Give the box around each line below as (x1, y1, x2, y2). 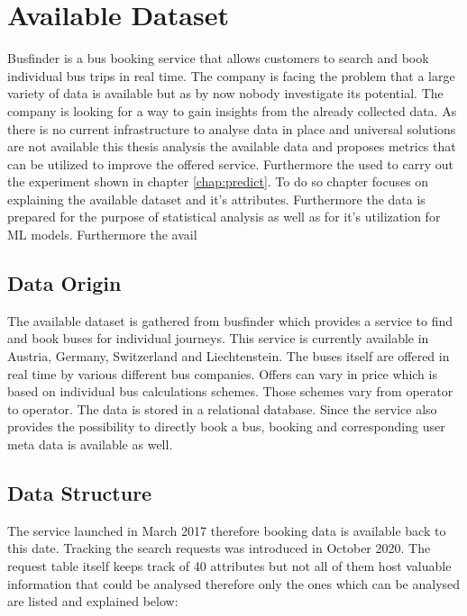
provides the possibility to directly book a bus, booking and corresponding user (7, 417, 445, 436)
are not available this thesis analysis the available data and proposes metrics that (7, 137, 456, 156)
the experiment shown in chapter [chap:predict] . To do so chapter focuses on (7, 172, 429, 191)
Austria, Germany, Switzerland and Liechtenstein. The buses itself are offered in (7, 347, 450, 366)
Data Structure (7, 479, 152, 506)
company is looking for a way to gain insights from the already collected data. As (7, 101, 457, 120)
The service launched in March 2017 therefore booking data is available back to (7, 521, 446, 539)
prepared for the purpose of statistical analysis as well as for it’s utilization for (7, 207, 441, 226)
